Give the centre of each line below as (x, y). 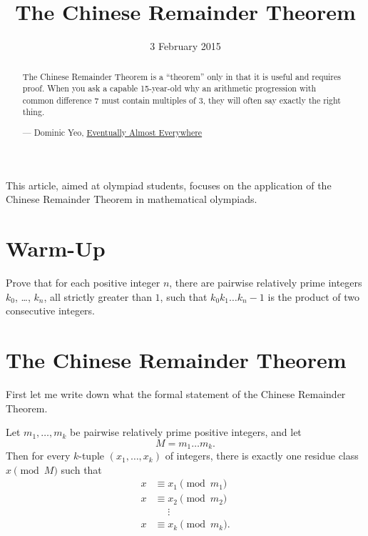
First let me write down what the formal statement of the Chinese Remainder (176, 393)
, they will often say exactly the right (272, 100)
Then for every (38, 456)
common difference (57, 100)
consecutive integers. (51, 311)
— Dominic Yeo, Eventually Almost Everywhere (112, 133)
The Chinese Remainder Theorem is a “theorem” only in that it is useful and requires (182, 76)
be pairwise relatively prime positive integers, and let (186, 432)
